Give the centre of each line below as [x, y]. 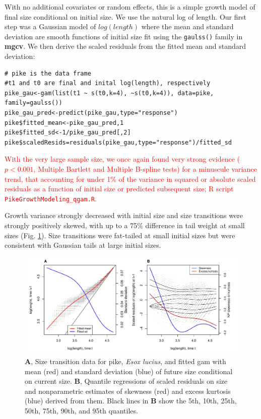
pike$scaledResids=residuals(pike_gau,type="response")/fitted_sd [118, 142]
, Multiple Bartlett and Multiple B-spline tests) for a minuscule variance [145, 168]
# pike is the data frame [48, 73]
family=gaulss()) [34, 103]
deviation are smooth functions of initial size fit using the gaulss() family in [124, 36]
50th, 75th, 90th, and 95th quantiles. [81, 410]
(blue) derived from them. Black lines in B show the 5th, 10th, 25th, [131, 401]
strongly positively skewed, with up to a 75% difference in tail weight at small [125, 225]
